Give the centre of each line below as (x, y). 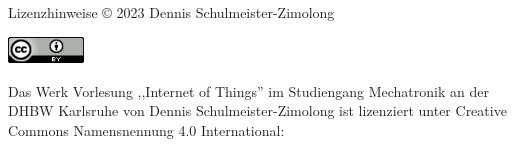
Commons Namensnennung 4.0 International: (146, 129)
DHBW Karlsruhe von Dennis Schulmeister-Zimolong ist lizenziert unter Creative (257, 110)
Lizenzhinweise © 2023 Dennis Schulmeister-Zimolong (171, 12)
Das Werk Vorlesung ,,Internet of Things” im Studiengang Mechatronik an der (248, 90)
